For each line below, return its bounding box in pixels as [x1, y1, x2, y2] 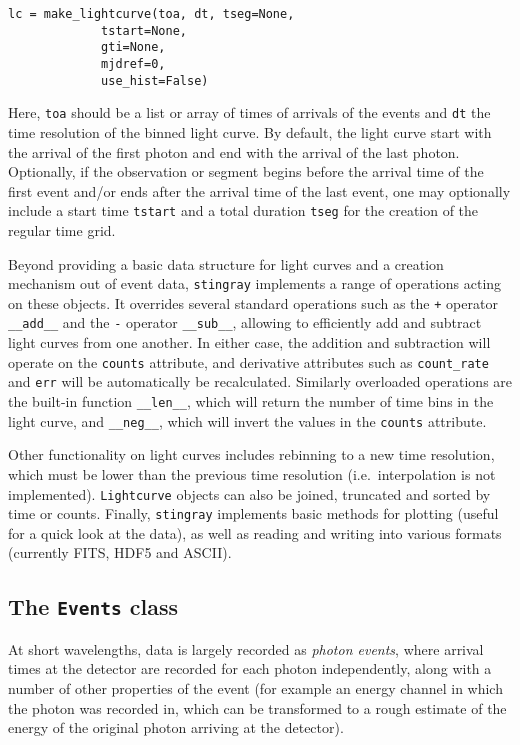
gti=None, [101, 40, 166, 55]
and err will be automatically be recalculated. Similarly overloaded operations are [8, 371, 513, 392]
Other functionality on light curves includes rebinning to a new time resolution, [8, 444, 495, 465]
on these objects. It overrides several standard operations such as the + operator [8, 292, 498, 313]
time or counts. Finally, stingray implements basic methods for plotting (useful [8, 503, 499, 524]
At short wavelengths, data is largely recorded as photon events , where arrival [8, 638, 484, 659]
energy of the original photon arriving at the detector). [8, 717, 344, 738]
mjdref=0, [101, 56, 166, 71]
